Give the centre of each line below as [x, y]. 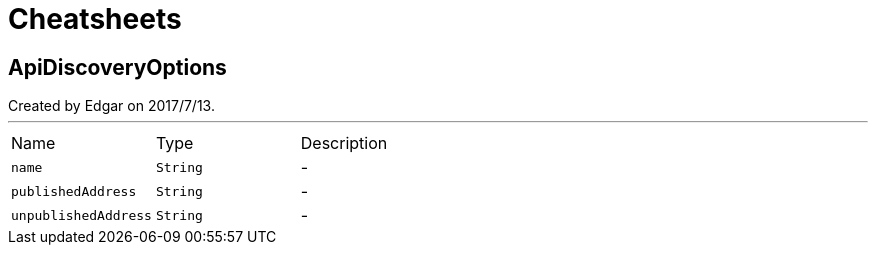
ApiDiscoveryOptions [117, 67]
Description [344, 143]
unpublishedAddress [81, 215]
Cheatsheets [95, 19]
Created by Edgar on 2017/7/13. [111, 106]
